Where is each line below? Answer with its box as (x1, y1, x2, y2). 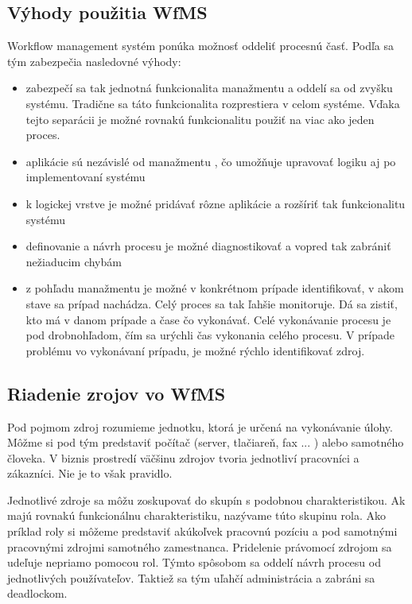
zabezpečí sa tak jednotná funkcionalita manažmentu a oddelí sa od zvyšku (25, 79, 393, 96)
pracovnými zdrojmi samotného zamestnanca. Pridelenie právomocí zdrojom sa (7, 538, 392, 555)
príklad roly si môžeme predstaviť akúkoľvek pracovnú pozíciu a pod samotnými (7, 523, 398, 540)
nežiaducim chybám (25, 253, 122, 269)
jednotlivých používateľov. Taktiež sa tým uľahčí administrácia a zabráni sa (7, 569, 375, 586)
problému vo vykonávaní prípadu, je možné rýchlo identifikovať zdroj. (25, 342, 365, 358)
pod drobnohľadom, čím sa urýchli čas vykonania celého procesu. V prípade (25, 327, 395, 343)
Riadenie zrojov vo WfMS (7, 381, 226, 405)
